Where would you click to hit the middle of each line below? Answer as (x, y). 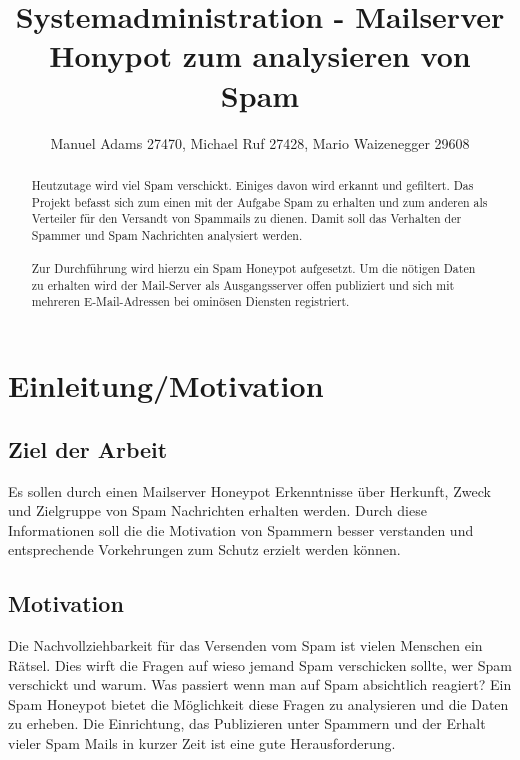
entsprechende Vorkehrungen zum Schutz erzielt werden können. (204, 549)
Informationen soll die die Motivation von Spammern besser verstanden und (241, 529)
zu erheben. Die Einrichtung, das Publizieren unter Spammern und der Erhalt (247, 723)
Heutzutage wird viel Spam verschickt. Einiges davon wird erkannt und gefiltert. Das (252, 184)
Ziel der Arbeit (88, 448)
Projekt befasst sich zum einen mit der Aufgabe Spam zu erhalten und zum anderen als (259, 201)
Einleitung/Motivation (166, 385)
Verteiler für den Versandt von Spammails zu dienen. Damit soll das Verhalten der (246, 218)
